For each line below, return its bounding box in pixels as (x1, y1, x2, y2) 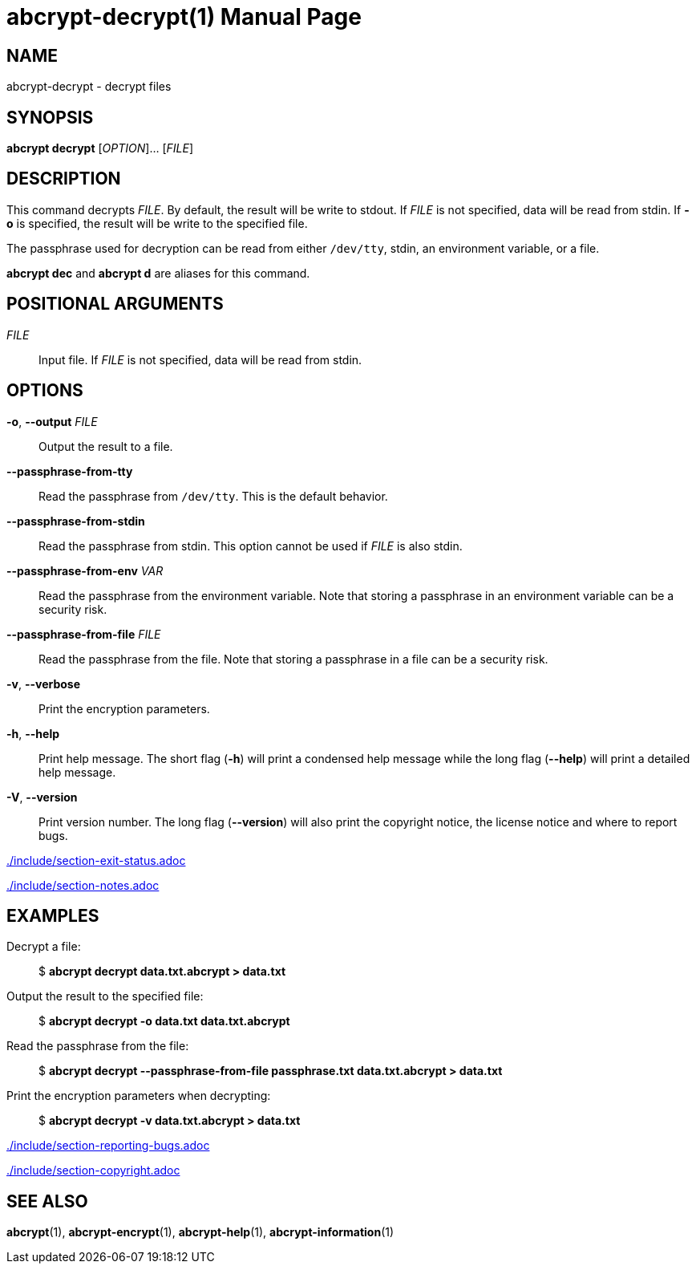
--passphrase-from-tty (6, 464, 133, 478)
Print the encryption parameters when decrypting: (6, 1089, 271, 1103)
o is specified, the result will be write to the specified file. (6, 216, 308, 230)
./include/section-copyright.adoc (6, 1163, 180, 1178)
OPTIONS (6, 380, 83, 401)
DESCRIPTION (6, 168, 121, 189)
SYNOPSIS (6, 107, 94, 128)
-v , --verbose (6, 676, 81, 691)
